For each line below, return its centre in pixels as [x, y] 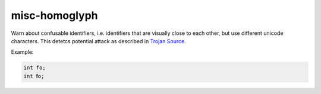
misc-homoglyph [54, 15]
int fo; [34, 68]
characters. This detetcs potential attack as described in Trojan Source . [99, 41]
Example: [22, 52]
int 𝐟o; [34, 76]
